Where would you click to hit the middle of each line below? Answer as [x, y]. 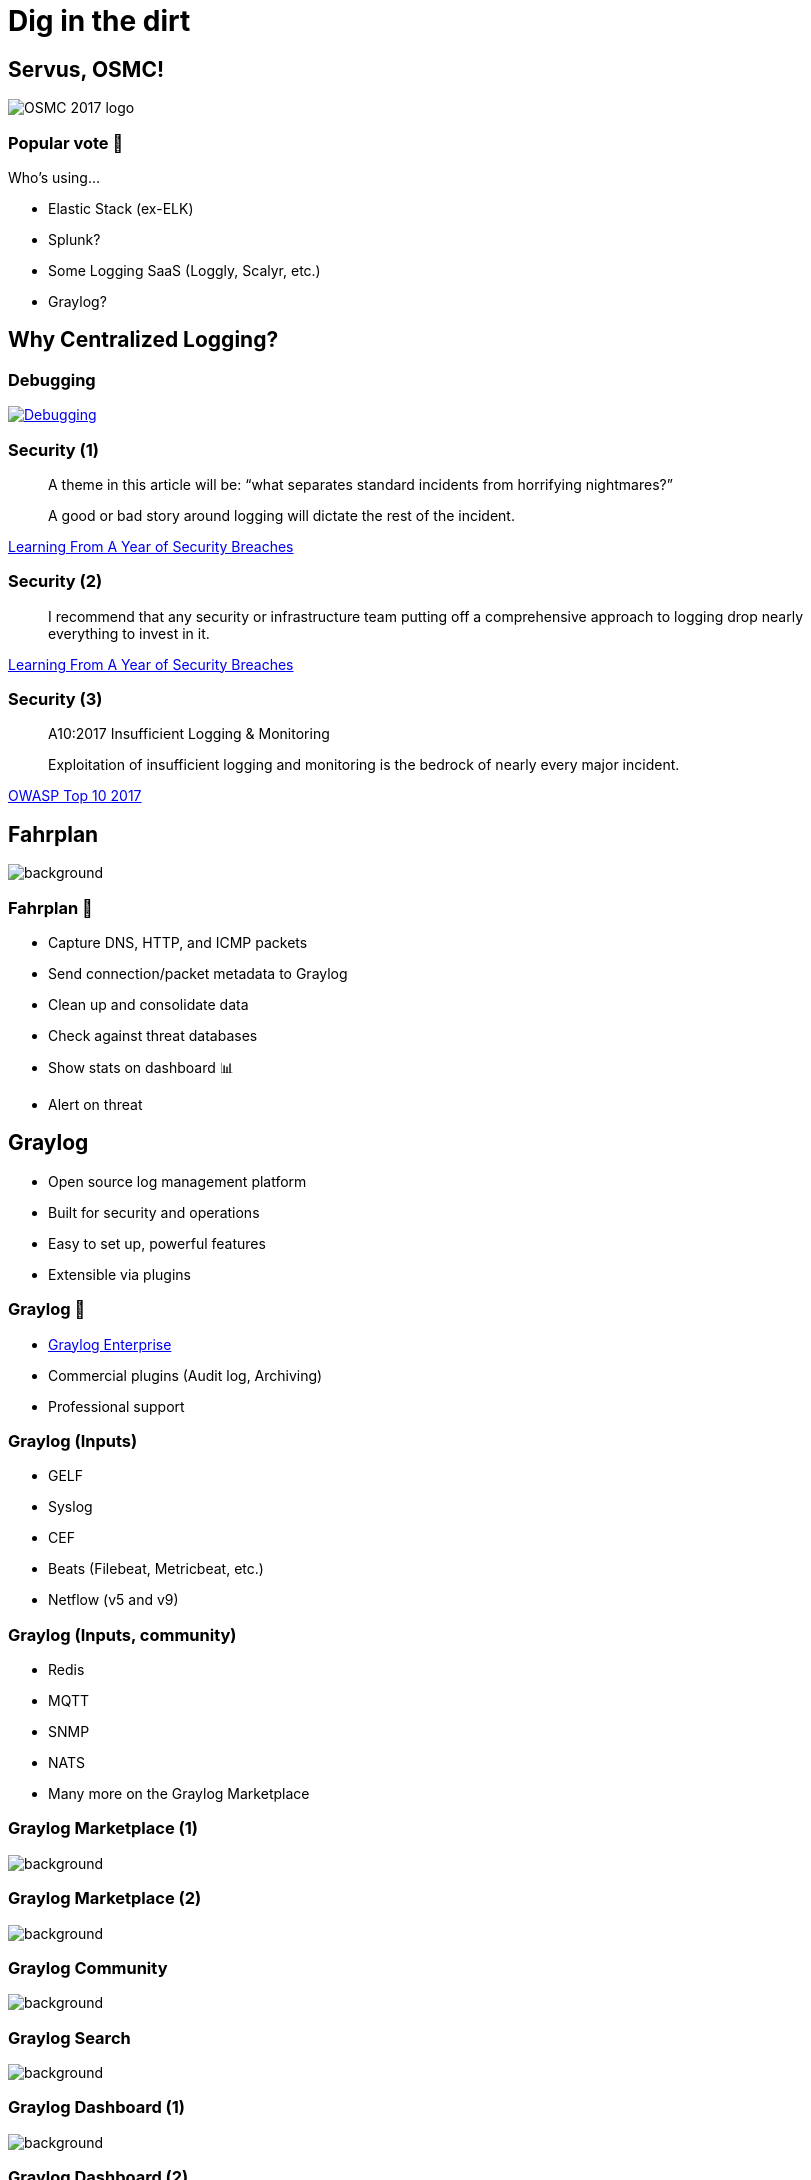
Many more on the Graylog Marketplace [179, 1794]
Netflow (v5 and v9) [113, 1600]
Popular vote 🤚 [66, 142]
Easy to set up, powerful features [157, 1243]
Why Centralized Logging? [143, 340]
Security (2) [55, 581]
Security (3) [55, 699]
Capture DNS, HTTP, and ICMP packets [178, 942]
